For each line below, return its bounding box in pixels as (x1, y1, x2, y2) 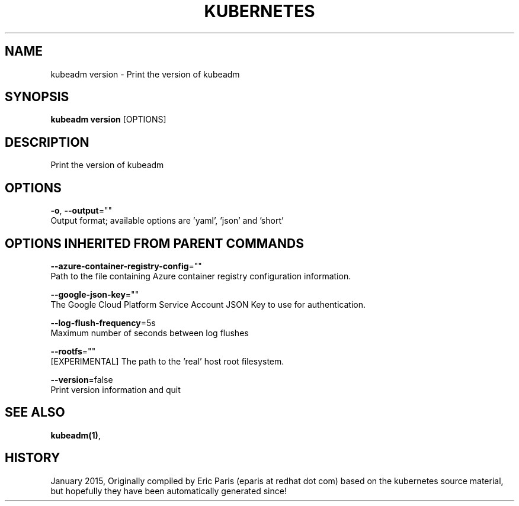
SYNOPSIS (5, 89, 69, 105)
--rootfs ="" (50, 346, 96, 356)
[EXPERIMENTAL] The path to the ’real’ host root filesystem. (50, 356, 284, 366)
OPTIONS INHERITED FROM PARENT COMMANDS (5, 236, 304, 251)
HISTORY (5, 450, 60, 466)
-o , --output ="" (50, 205, 113, 216)
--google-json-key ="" (50, 289, 139, 299)
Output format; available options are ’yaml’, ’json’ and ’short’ (50, 215, 284, 226)
